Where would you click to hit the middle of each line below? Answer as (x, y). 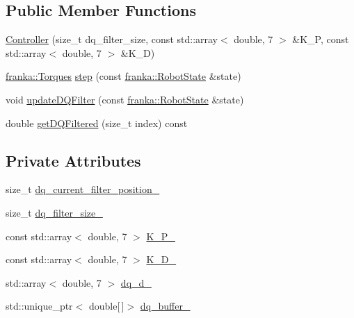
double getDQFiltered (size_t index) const (97, 123)
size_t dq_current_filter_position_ (83, 189)
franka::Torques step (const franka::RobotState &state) (123, 76)
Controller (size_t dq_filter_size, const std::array (112, 39)
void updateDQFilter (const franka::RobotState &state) (125, 99)
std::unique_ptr (39, 306)
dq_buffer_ (165, 306)
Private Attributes (73, 160)
